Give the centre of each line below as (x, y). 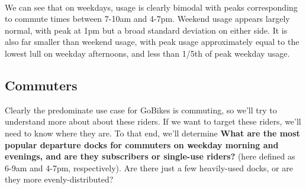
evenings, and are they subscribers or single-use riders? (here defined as (150, 156)
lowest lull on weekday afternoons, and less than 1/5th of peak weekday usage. (147, 53)
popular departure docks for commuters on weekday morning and (142, 144)
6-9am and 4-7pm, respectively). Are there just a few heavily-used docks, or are (149, 167)
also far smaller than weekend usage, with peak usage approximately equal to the (152, 42)
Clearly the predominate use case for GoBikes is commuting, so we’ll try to (141, 110)
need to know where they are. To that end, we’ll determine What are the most (152, 133)
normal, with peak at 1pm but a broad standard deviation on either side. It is (146, 30)
